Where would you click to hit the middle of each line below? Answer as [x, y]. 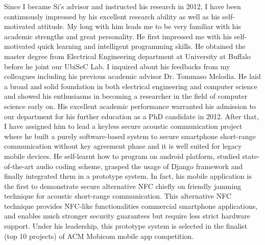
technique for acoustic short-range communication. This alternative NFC [118, 196]
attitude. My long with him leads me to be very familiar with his [139, 26]
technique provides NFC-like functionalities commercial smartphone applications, [131, 206]
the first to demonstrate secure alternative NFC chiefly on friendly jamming [123, 186]
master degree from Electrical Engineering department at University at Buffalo [127, 56]
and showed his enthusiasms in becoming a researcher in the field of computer [126, 96]
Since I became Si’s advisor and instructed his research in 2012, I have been [123, 6]
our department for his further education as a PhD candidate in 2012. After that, [131, 116]
